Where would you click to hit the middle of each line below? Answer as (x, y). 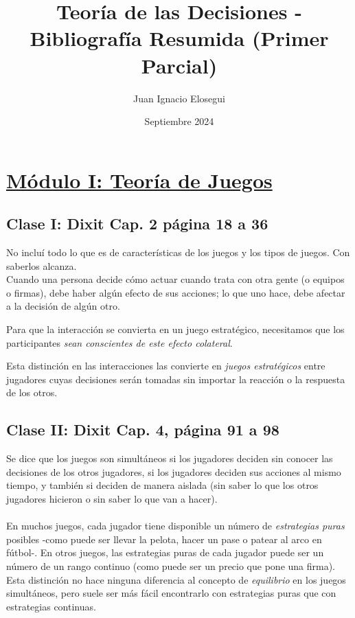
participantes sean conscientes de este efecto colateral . (119, 342)
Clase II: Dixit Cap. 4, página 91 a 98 (143, 430)
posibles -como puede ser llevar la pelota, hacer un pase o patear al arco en (164, 539)
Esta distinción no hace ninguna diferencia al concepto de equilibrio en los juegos (176, 579)
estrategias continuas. (51, 606)
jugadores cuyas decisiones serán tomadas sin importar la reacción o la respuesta (176, 379)
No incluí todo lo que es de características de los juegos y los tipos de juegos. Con (178, 252)
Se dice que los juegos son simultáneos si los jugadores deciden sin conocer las (170, 458)
